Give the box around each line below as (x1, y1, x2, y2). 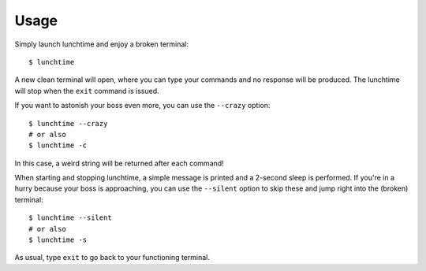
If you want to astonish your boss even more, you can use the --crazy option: (14, 101, 271, 110)
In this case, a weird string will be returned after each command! (14, 158, 224, 168)
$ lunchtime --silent (28, 213, 112, 222)
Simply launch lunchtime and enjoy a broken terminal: (14, 39, 189, 49)
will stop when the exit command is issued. (14, 86, 159, 95)
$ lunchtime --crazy (28, 119, 108, 128)
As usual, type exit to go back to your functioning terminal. (14, 253, 211, 262)
